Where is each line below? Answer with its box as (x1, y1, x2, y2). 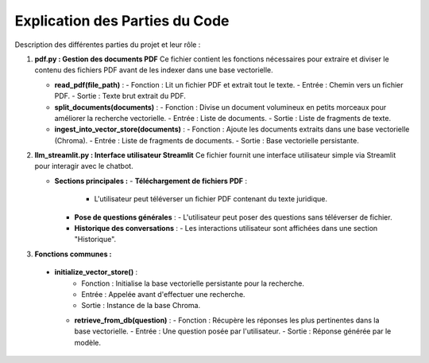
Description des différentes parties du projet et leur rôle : (14, 40, 201, 49)
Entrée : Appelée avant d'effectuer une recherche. (81, 289, 245, 299)
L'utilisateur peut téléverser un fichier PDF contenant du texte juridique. (94, 194, 327, 204)
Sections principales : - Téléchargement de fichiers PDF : (54, 176, 248, 185)
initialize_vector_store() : (54, 267, 138, 277)
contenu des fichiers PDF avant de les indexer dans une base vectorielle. (34, 65, 273, 75)
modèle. (74, 338, 101, 347)
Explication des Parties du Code (14, 12, 230, 29)
